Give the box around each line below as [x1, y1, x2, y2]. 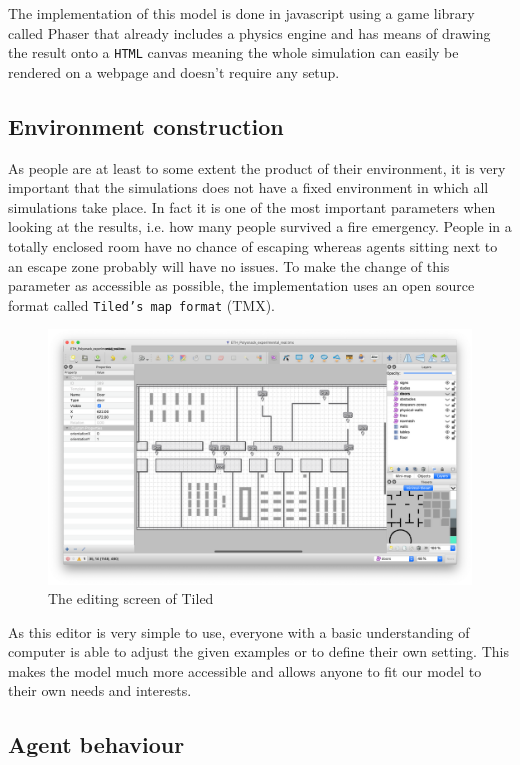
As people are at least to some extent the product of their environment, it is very [8, 157, 506, 178]
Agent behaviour [8, 729, 185, 760]
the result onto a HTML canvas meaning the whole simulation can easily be [8, 42, 459, 63]
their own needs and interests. [8, 680, 192, 701]
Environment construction [8, 110, 284, 141]
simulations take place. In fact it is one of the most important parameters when [8, 196, 496, 217]
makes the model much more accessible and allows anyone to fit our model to [8, 660, 482, 681]
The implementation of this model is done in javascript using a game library [8, 3, 475, 23]
